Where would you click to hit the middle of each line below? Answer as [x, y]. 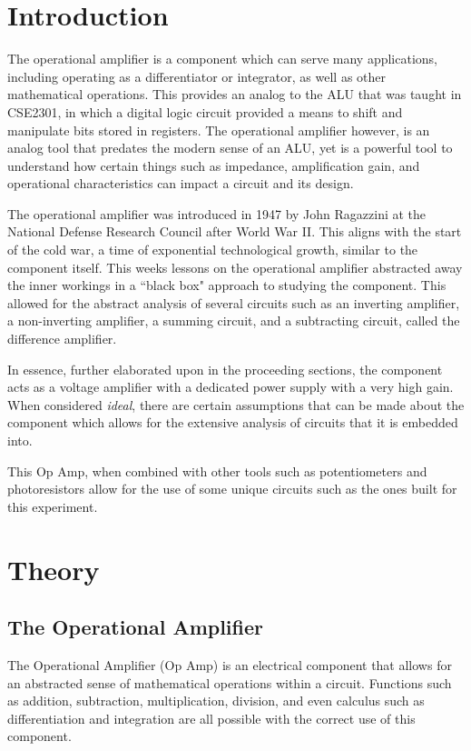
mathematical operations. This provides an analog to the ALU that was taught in [235, 94]
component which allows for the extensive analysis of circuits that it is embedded [233, 422]
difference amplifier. [62, 339]
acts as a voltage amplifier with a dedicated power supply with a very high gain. [231, 387]
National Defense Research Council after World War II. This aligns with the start [235, 231]
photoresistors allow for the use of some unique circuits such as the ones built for [232, 489]
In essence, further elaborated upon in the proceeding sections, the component [225, 369]
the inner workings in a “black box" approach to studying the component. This [227, 285]
